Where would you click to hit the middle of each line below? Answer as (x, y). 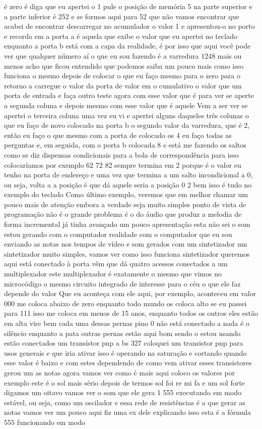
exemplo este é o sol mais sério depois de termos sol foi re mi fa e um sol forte (124, 382)
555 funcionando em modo (45, 422)
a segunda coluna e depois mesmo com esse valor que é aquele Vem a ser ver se (126, 105)
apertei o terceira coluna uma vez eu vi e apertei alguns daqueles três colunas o (126, 115)
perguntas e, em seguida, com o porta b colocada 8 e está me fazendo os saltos (125, 145)
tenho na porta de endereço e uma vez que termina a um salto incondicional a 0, (128, 175)
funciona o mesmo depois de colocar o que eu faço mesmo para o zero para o (122, 76)
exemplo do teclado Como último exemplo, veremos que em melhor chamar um (126, 194)
